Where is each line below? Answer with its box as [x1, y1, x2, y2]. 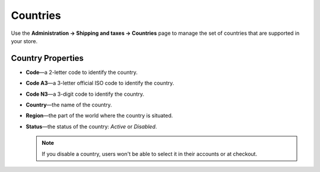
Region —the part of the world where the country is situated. [25, 112, 173, 119]
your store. [11, 37, 38, 44]
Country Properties [11, 53, 84, 63]
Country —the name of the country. [25, 101, 113, 109]
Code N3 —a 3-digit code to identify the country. [25, 90, 145, 98]
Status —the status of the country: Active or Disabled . [25, 123, 157, 130]
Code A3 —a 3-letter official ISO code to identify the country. [25, 80, 174, 87]
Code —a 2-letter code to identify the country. [25, 69, 138, 76]
